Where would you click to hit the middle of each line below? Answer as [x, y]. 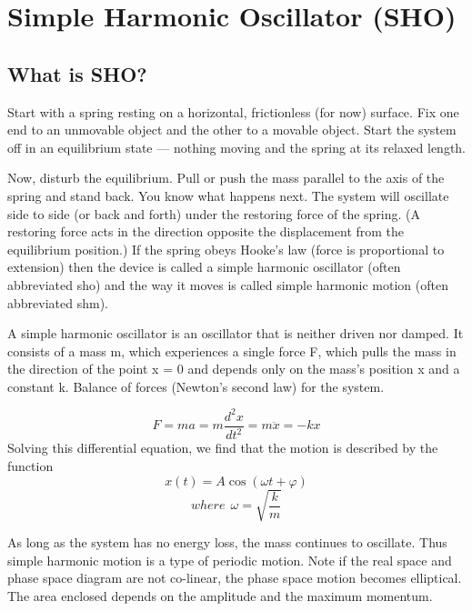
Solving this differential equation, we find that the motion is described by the [223, 448]
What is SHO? [77, 73]
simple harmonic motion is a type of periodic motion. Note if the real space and [230, 560]
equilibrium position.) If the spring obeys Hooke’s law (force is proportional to [226, 249]
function [30, 465]
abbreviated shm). [58, 302]
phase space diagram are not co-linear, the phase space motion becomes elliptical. [235, 578]
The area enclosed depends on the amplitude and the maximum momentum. [220, 595]
